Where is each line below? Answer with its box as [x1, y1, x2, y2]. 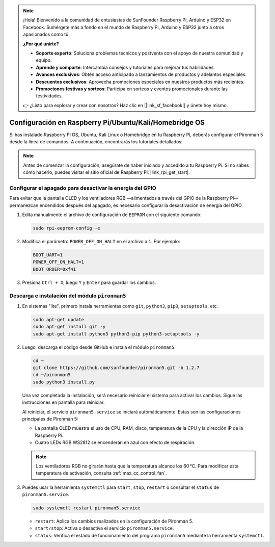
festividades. [36, 93, 63, 99]
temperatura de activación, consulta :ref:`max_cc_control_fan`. [36, 470, 167, 476]
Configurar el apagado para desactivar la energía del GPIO [9, 184, 156, 191]
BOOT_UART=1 [33, 252, 63, 258]
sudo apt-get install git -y [33, 324, 106, 330]
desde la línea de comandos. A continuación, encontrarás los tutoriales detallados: [9, 138, 183, 145]
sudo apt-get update [33, 317, 84, 322]
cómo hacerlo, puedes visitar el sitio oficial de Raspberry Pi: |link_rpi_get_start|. [23, 169, 190, 175]
